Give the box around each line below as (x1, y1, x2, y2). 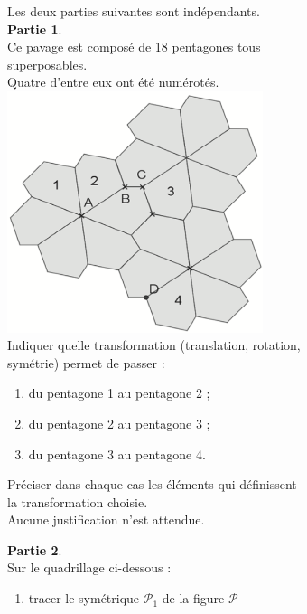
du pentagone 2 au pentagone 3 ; (28, 413, 210, 432)
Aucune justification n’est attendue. (7, 510, 205, 529)
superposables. (7, 54, 88, 73)
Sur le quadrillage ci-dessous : (7, 558, 172, 577)
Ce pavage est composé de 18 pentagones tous (7, 37, 261, 56)
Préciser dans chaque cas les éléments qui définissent (7, 475, 297, 494)
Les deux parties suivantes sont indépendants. (7, 2, 260, 20)
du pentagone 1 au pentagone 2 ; (28, 383, 210, 402)
